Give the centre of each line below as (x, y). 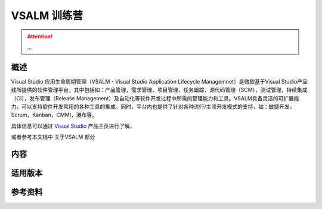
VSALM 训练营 (47, 16)
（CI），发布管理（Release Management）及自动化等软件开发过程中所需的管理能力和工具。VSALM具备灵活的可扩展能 (155, 98)
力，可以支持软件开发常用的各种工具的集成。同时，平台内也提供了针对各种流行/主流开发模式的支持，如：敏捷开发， (153, 107)
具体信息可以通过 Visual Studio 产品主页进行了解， (73, 126)
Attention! (40, 36)
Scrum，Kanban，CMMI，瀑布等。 (54, 115)
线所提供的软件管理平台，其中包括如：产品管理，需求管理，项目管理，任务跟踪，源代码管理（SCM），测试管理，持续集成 (159, 90)
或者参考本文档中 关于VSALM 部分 (53, 137)
